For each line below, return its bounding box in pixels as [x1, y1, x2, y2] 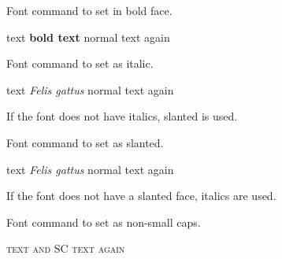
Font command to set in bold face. [6, 2, 173, 18]
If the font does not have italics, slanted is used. [6, 108, 238, 124]
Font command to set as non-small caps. [6, 213, 201, 230]
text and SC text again [6, 240, 125, 257]
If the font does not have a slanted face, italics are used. [6, 187, 276, 204]
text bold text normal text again [6, 28, 170, 45]
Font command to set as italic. [6, 55, 154, 72]
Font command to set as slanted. [6, 134, 164, 150]
